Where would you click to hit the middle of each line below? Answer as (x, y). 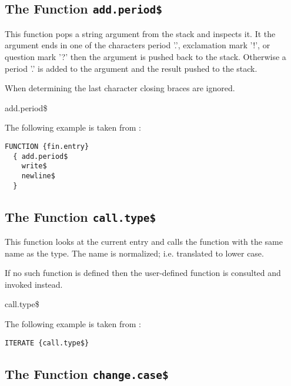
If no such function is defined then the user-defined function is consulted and (143, 273)
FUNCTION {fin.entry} (47, 146)
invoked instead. (34, 284)
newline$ (38, 176)
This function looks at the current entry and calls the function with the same (144, 241)
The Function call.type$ (81, 216)
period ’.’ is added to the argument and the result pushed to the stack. (131, 68)
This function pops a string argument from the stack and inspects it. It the (140, 33)
